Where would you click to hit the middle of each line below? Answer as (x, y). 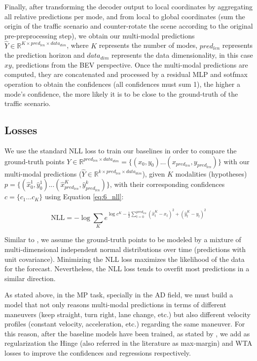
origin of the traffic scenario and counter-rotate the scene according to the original (129, 26)
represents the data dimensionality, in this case (182, 55)
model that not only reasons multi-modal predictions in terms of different (115, 304)
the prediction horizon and (45, 55)
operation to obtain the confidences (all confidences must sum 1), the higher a (122, 84)
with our (237, 161)
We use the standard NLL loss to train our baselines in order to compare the (121, 150)
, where (78, 45)
